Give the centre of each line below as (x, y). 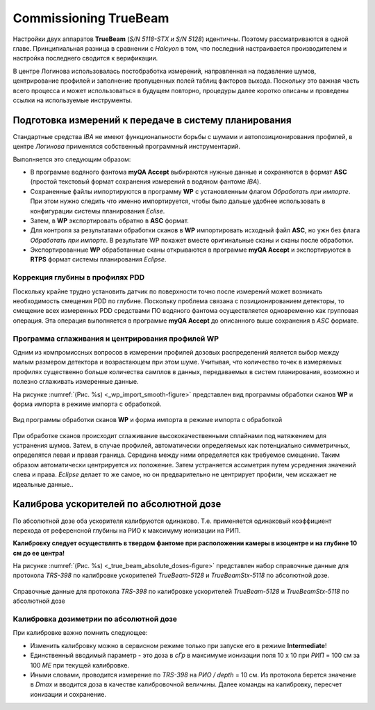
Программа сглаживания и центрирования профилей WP (116, 339)
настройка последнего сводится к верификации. (85, 58)
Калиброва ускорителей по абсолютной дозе (117, 504)
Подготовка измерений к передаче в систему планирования (152, 120)
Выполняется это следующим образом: (72, 159)
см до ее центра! (39, 553)
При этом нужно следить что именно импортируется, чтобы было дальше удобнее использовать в (178, 201)
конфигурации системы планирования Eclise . (98, 211)
